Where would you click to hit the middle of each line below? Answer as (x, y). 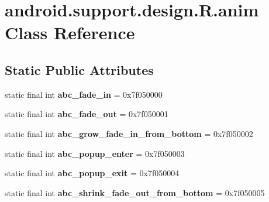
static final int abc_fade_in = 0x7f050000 (84, 94)
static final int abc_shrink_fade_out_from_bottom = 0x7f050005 (135, 192)
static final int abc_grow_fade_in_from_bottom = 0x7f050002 (129, 133)
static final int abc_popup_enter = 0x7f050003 (95, 153)
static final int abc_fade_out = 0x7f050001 (87, 114)
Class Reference (70, 32)
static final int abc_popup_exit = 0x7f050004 (92, 173)
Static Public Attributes (79, 69)
